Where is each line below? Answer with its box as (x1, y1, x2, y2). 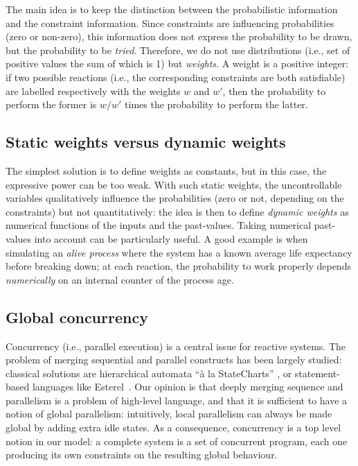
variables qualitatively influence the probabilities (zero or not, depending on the (6, 191, 344, 205)
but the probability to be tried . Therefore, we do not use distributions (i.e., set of (6, 42, 350, 57)
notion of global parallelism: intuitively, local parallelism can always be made (6, 406, 332, 421)
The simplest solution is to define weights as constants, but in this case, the (6, 163, 327, 178)
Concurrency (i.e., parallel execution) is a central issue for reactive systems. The (6, 338, 346, 353)
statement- (294, 365, 340, 380)
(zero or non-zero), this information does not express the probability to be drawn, (6, 29, 352, 44)
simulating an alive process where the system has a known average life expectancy (6, 245, 352, 259)
